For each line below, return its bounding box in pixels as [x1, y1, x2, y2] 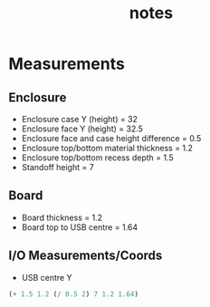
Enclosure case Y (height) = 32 [21, 114, 138, 124]
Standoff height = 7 [21, 162, 94, 172]
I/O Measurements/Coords [8, 248, 163, 264]
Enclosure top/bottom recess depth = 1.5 [21, 152, 174, 163]
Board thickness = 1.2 [21, 212, 103, 223]
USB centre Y [21, 272, 72, 283]
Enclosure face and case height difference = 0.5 [21, 133, 202, 143]
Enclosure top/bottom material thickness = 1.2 [21, 143, 194, 153]
